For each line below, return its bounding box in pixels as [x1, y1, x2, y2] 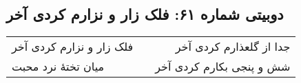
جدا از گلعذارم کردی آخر [175, 38, 291, 55]
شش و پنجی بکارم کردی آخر [155, 58, 291, 75]
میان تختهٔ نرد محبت [12, 58, 105, 75]
